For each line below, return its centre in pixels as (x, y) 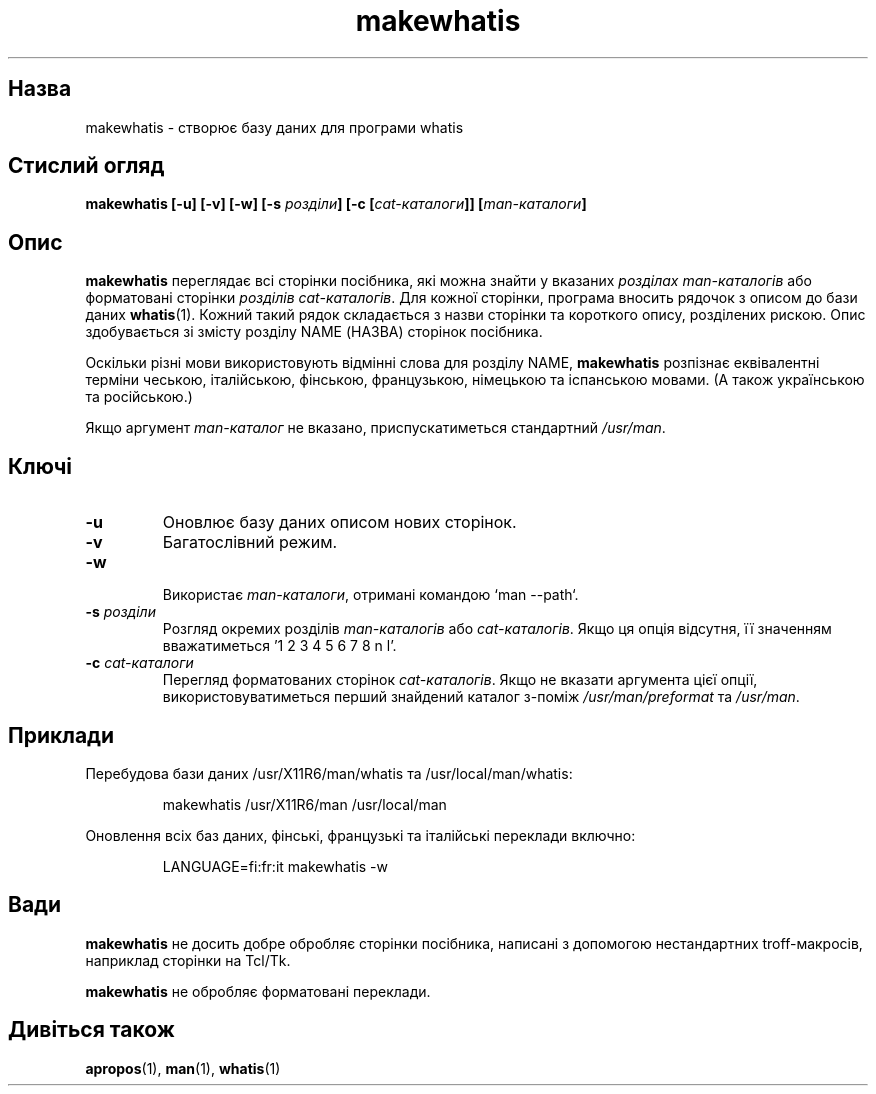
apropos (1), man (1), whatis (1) (183, 1068)
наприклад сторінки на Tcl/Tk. (188, 960)
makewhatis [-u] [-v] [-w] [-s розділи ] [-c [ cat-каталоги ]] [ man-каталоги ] (336, 204)
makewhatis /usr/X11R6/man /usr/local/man (304, 804)
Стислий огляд (86, 166)
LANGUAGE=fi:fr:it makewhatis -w (275, 866)
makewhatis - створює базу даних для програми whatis (274, 127)
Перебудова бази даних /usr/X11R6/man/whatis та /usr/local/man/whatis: (329, 773)
